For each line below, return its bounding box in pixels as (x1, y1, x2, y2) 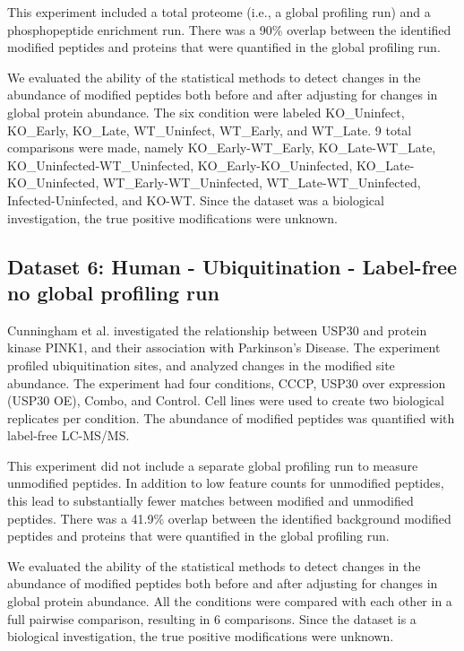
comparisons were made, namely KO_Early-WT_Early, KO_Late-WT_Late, (7, 138, 436, 157)
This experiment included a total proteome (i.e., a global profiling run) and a (7, 3, 431, 21)
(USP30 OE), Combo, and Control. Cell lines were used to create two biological (7, 391, 444, 410)
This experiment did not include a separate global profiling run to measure (7, 456, 418, 474)
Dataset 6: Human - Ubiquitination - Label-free (7, 252, 458, 280)
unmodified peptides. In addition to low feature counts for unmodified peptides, (7, 473, 444, 492)
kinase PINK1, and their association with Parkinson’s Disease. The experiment (7, 338, 441, 357)
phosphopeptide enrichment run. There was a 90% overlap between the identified (7, 20, 451, 39)
